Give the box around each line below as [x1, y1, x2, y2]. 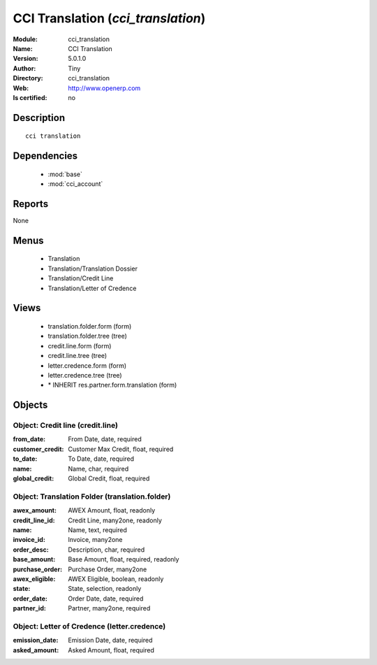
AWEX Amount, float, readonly [68, 506, 156, 515]
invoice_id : [13, 536, 45, 544]
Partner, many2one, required [68, 604, 151, 613]
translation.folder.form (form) [47, 322, 132, 330]
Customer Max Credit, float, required [68, 445, 174, 453]
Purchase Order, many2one [68, 565, 147, 573]
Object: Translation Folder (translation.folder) [13, 492, 171, 501]
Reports [13, 198, 49, 210]
